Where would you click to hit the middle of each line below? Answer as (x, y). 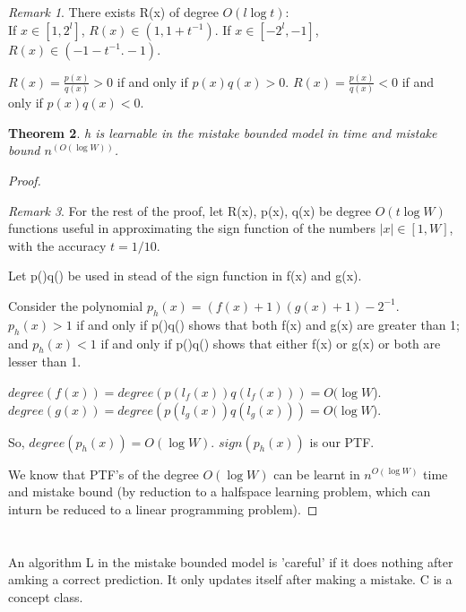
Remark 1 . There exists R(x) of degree (113, 12)
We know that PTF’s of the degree (104, 474)
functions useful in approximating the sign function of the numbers (192, 228)
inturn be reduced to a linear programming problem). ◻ (163, 509)
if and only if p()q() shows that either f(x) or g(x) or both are (271, 343)
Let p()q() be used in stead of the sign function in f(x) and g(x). (185, 276)
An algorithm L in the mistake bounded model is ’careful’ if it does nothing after (231, 561)
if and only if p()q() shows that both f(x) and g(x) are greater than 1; (268, 324)
